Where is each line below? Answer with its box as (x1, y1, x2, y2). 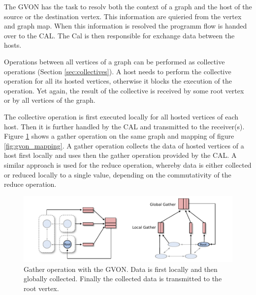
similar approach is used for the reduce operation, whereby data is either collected (4, 159, 252, 170)
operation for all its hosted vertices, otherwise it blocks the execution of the (4, 76, 232, 86)
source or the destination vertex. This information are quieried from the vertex (4, 11, 242, 21)
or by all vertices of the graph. (4, 95, 96, 105)
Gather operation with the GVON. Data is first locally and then (24, 264, 218, 274)
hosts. (4, 40, 22, 50)
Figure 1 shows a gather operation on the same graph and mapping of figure (4, 131, 234, 141)
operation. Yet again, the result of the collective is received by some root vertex (4, 85, 244, 95)
